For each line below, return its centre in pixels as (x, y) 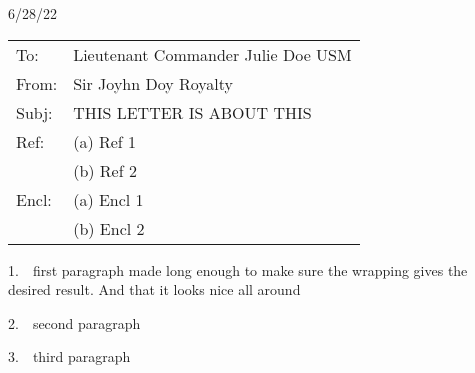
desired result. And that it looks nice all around (154, 289)
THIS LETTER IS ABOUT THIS (192, 112)
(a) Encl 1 (108, 199)
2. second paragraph (74, 322)
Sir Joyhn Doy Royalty (153, 83)
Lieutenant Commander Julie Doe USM (212, 54)
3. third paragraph (69, 356)
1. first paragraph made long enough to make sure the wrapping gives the (238, 269)
